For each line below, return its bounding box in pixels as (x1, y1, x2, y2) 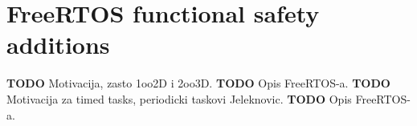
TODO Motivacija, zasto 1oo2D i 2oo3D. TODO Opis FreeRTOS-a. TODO (6, 75, 390, 91)
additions (6, 28, 110, 61)
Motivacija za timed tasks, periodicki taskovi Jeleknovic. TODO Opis (6, 90, 352, 107)
